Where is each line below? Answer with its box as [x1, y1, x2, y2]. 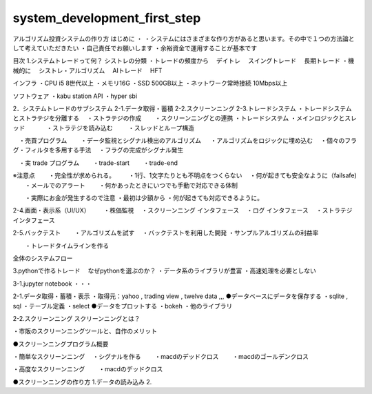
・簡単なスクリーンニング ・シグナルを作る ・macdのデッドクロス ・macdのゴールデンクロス [12, 353, 309, 361]
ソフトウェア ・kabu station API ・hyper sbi [12, 92, 138, 100]
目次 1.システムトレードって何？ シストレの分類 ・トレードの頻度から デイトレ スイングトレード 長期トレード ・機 [12, 57, 355, 65]
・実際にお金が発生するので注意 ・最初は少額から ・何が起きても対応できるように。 [24, 194, 263, 202]
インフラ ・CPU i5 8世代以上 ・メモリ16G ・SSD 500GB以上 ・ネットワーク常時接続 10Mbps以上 [12, 79, 288, 88]
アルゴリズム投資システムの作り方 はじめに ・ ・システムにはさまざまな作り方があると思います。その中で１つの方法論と [12, 35, 355, 43]
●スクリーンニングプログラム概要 [12, 339, 109, 348]
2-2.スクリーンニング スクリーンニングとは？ [12, 314, 141, 322]
